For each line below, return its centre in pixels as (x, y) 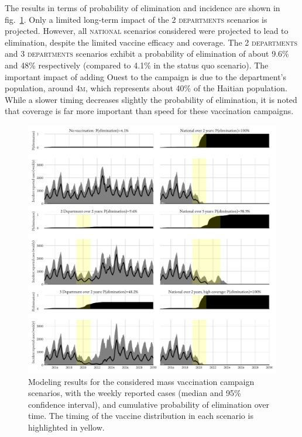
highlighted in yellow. (66, 427)
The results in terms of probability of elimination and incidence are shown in (143, 8)
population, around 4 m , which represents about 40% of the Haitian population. (146, 88)
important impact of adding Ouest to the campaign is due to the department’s (145, 76)
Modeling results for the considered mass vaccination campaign (141, 381)
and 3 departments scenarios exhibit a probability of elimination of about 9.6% (147, 54)
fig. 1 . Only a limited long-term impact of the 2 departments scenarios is (136, 19)
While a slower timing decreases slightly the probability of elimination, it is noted (151, 99)
